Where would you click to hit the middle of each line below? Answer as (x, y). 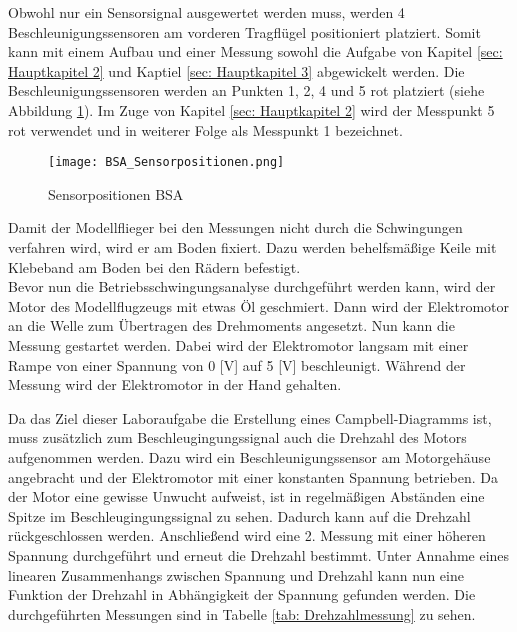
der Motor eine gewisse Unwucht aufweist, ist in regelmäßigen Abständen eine (246, 496)
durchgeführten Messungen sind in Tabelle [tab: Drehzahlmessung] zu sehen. (242, 613)
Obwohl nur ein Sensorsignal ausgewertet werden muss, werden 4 (206, 12)
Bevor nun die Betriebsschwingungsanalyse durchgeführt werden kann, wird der (252, 286)
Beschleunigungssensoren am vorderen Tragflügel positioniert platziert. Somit (244, 31)
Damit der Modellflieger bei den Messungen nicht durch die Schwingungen (235, 227)
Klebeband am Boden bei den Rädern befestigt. (154, 266)
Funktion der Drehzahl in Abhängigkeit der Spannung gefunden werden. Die (242, 594)
